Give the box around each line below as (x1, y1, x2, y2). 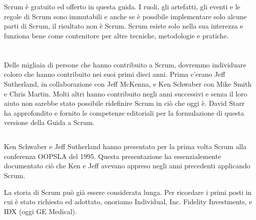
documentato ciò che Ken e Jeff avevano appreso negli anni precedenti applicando (4, 160, 251, 171)
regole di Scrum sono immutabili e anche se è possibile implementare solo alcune (4, 11, 247, 21)
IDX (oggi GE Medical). (4, 206, 77, 216)
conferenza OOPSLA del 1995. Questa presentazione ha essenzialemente (4, 151, 221, 161)
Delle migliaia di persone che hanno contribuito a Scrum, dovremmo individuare (4, 59, 246, 69)
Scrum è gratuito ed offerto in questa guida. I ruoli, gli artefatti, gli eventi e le (4, 1, 240, 12)
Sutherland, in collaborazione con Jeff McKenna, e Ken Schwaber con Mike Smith (4, 78, 252, 89)
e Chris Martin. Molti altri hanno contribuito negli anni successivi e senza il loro (4, 88, 247, 98)
